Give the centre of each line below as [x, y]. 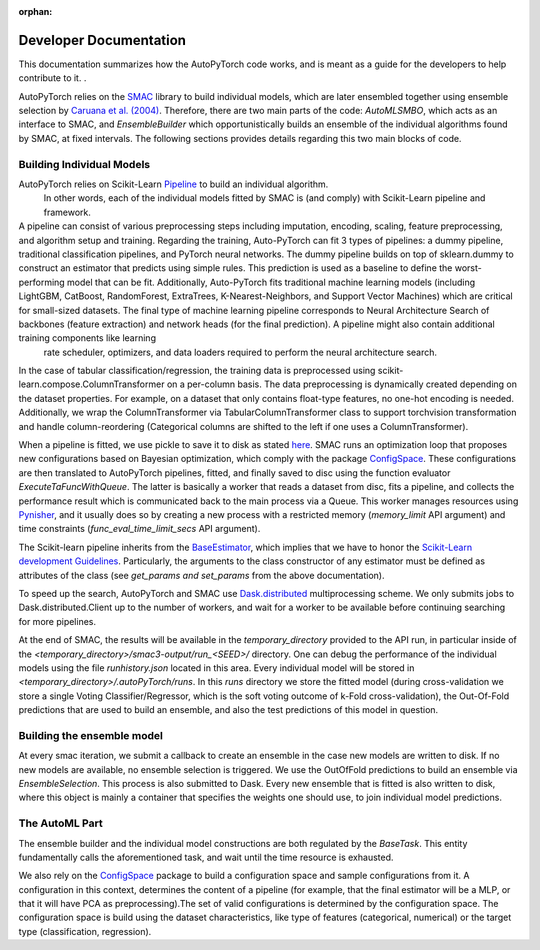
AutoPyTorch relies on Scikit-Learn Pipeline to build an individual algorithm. [173, 184]
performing [41, 282]
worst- [468, 268]
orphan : [35, 11]
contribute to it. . [52, 78]
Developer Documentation [102, 40]
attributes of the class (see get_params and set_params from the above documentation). [201, 575]
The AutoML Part [61, 823]
